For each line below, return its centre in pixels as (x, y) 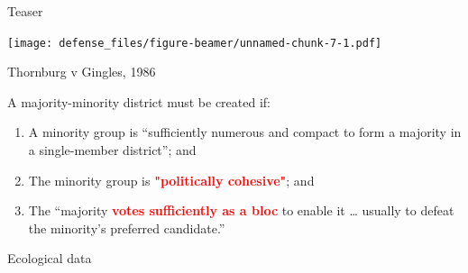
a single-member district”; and (112, 150)
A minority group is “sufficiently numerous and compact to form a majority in (245, 132)
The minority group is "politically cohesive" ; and (171, 180)
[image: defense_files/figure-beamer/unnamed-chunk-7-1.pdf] (195, 43)
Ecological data (50, 258)
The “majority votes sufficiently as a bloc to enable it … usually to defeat (241, 210)
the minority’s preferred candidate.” (127, 227)
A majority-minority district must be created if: (139, 101)
